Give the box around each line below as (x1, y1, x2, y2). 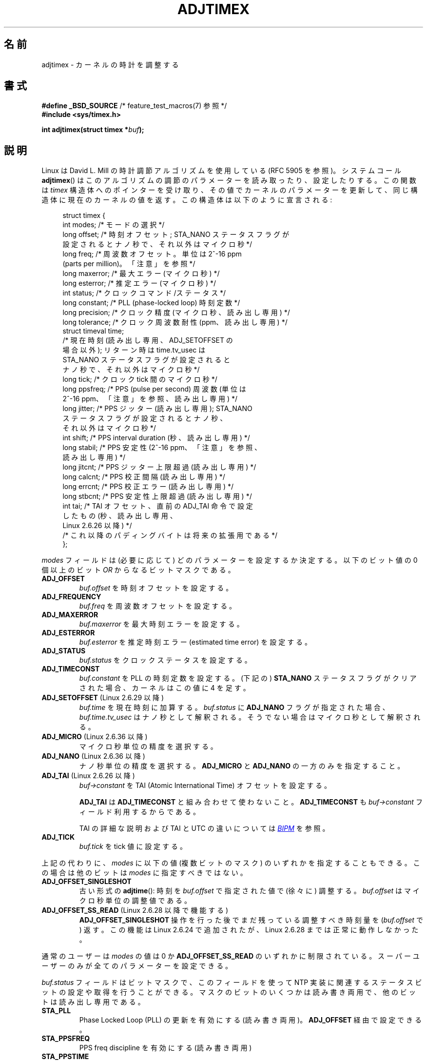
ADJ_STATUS (41, 647, 86, 655)
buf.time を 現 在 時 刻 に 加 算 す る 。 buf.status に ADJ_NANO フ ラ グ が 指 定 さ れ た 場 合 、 (79, 703, 389, 712)
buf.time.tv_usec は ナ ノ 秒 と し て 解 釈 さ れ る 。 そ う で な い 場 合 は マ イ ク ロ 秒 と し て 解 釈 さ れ (79, 713, 421, 722)
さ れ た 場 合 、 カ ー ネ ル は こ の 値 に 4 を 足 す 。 (79, 684, 250, 692)
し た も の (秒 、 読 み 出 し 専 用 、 (62, 511, 177, 520)
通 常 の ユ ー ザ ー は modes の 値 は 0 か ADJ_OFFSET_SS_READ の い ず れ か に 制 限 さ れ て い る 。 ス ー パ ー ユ (41, 952, 420, 961)
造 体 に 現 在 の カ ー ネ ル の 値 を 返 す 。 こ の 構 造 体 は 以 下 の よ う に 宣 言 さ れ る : (41, 196, 332, 204)
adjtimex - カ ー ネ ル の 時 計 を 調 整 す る (41, 60, 179, 69)
